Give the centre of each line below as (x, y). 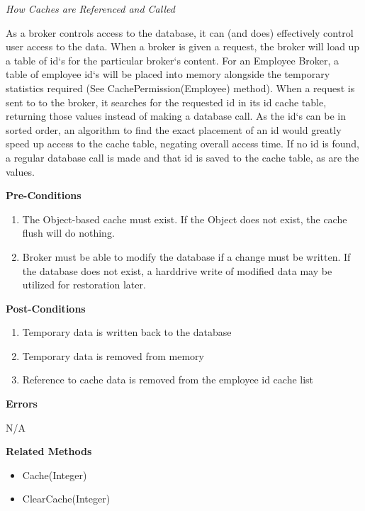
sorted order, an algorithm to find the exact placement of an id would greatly (174, 129)
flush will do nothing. (68, 233)
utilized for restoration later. (84, 285)
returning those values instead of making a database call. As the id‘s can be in (176, 116)
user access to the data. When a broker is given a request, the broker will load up (183, 46)
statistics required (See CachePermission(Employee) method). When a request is (180, 88)
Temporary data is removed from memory (113, 355)
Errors (22, 404)
